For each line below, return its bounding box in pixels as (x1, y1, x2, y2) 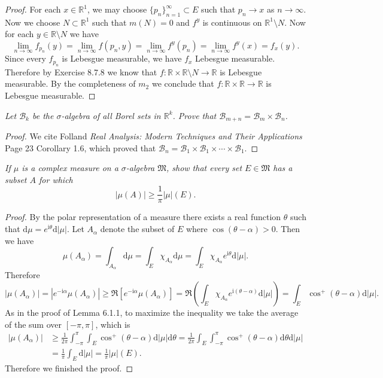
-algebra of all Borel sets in (61, 109, 161, 121)
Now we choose (5, 16, 60, 28)
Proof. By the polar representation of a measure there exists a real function (5, 211, 281, 223)
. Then (275, 222, 300, 235)
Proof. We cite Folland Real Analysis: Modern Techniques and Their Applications (5, 130, 302, 142)
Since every (5, 52, 46, 65)
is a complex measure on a (22, 161, 118, 174)
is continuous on (202, 16, 262, 28)
